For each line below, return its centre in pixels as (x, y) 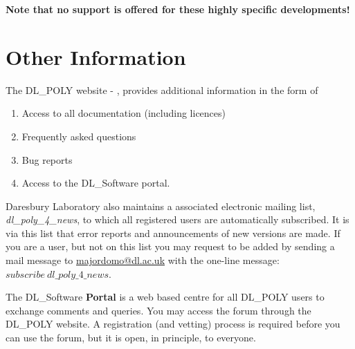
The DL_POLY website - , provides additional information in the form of (162, 89)
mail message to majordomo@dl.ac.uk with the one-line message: (143, 260)
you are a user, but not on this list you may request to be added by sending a (170, 246)
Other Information (96, 56)
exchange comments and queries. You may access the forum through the (158, 310)
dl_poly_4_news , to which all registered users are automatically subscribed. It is (177, 219)
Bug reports (47, 159)
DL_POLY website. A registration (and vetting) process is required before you (173, 324)
